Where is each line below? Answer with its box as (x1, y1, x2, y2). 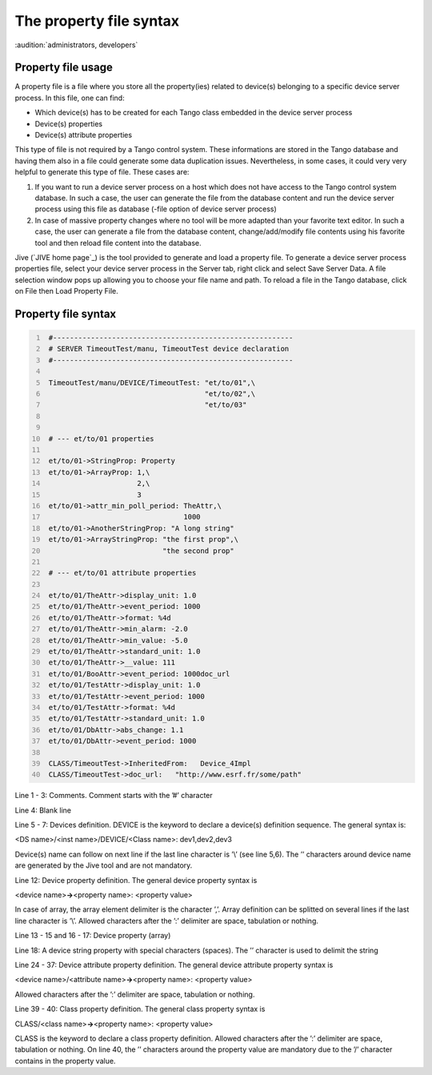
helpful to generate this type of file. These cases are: (14, 167, 190, 177)
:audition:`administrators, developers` (14, 40, 138, 50)
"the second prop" (162, 546, 235, 556)
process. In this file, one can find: (14, 93, 125, 102)
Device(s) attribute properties (34, 130, 132, 140)
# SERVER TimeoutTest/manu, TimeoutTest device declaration (48, 344, 290, 354)
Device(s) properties (34, 118, 103, 128)
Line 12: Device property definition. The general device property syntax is (14, 875, 258, 884)
